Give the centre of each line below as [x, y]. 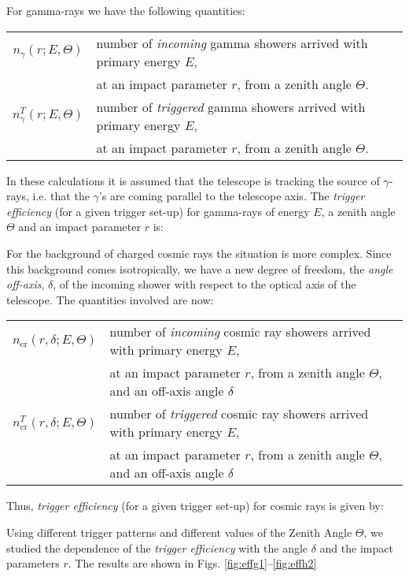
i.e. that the [61, 196]
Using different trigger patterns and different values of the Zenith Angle [179, 532]
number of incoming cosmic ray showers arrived [240, 332]
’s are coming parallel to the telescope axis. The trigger [232, 196]
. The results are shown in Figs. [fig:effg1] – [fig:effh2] [192, 563]
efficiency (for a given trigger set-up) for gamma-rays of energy [158, 211]
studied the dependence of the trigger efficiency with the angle [157, 547]
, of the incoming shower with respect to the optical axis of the [204, 284]
